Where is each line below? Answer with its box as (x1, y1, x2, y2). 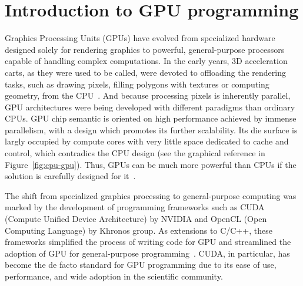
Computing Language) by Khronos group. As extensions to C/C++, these (5, 224, 272, 236)
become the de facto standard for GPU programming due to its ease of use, (5, 258, 277, 271)
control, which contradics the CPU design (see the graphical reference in (5, 147, 265, 159)
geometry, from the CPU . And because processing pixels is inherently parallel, (5, 89, 291, 102)
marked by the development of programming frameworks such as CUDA (5, 201, 265, 213)
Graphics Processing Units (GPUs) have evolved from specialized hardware (5, 32, 275, 44)
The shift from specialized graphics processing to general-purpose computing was (5, 189, 297, 201)
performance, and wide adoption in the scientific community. (5, 270, 223, 282)
